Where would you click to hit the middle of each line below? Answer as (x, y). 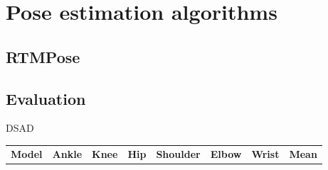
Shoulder (178, 153)
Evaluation (46, 98)
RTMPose (43, 56)
